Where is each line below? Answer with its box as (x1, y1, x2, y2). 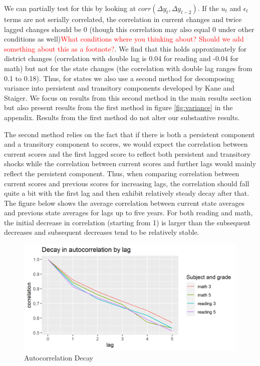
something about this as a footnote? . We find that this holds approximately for (4, 43, 247, 54)
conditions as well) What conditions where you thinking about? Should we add (4, 34, 244, 44)
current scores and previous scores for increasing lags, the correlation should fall (4, 178, 249, 188)
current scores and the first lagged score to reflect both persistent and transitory (4, 148, 251, 159)
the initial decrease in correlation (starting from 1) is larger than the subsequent (4, 217, 250, 227)
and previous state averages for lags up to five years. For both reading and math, (4, 207, 253, 218)
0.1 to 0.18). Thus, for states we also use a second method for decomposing (4, 73, 234, 83)
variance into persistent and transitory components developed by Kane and (4, 83, 235, 93)
